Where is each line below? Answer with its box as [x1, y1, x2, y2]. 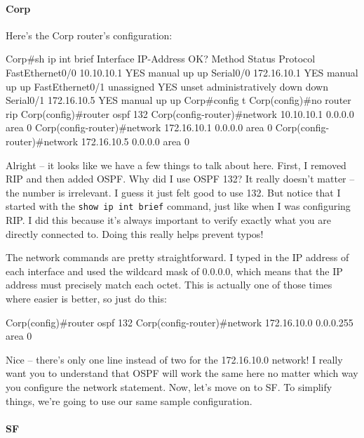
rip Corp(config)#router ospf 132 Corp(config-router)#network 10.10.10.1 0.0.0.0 [6, 106, 354, 121]
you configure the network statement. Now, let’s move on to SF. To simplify [6, 379, 332, 394]
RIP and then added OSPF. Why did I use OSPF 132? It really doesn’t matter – [6, 171, 355, 186]
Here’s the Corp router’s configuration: [6, 27, 173, 42]
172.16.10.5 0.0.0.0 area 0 [81, 133, 189, 148]
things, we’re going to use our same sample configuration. [6, 393, 252, 408]
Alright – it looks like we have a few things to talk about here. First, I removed [6, 157, 346, 172]
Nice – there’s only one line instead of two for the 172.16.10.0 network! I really [6, 352, 343, 366]
